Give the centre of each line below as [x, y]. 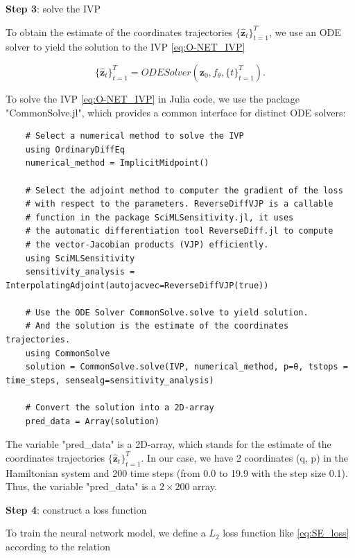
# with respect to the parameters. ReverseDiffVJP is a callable [179, 204]
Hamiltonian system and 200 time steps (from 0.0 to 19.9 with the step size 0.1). [177, 472]
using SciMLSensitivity [80, 258]
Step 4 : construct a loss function [76, 509]
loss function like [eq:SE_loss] [286, 533]
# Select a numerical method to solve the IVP [135, 136]
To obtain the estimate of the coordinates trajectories [119, 32]
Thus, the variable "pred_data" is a [81, 486]
